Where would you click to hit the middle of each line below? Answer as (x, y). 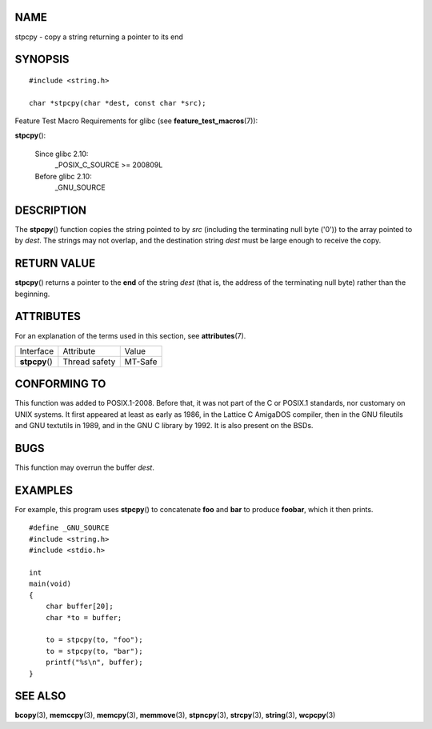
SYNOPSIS (42, 60)
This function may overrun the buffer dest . (85, 467)
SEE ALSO (40, 696)
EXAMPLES (44, 490)
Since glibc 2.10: (62, 154)
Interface (37, 350)
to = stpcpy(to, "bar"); (94, 651)
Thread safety (89, 362)
